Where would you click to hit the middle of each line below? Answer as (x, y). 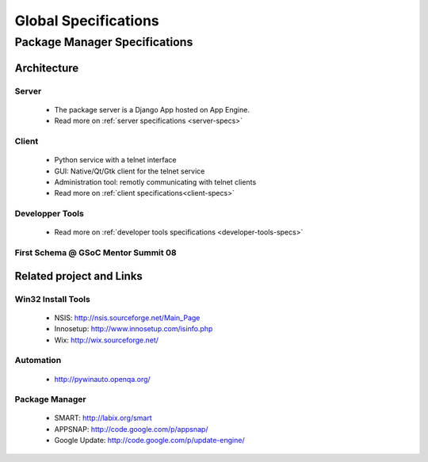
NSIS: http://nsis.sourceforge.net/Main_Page (127, 318)
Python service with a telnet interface (116, 160)
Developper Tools (50, 214)
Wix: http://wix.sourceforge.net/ (106, 340)
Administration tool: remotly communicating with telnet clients (155, 181)
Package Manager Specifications (104, 42)
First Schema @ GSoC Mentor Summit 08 (96, 253)
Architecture (47, 68)
